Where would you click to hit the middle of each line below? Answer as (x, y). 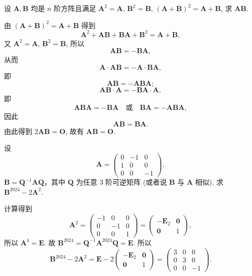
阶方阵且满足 (75, 8)
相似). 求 (209, 182)
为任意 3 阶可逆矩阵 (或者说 (121, 182)
